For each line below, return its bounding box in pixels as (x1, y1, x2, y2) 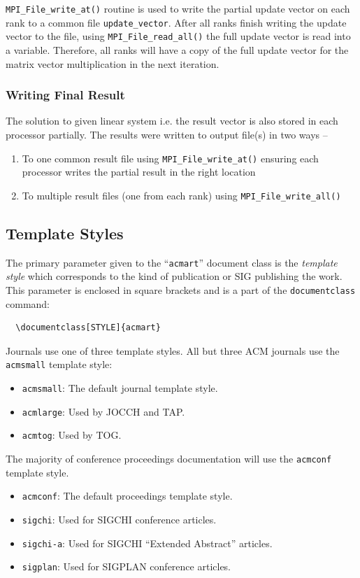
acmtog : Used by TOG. (22, 428, 122, 442)
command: (6, 296, 50, 311)
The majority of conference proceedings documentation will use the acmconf (6, 451, 332, 465)
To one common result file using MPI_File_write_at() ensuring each (22, 150, 319, 165)
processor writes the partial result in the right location (22, 164, 256, 179)
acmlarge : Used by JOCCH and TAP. (22, 404, 185, 418)
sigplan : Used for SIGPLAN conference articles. (22, 559, 231, 574)
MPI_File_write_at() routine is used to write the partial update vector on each (6, 1, 350, 15)
